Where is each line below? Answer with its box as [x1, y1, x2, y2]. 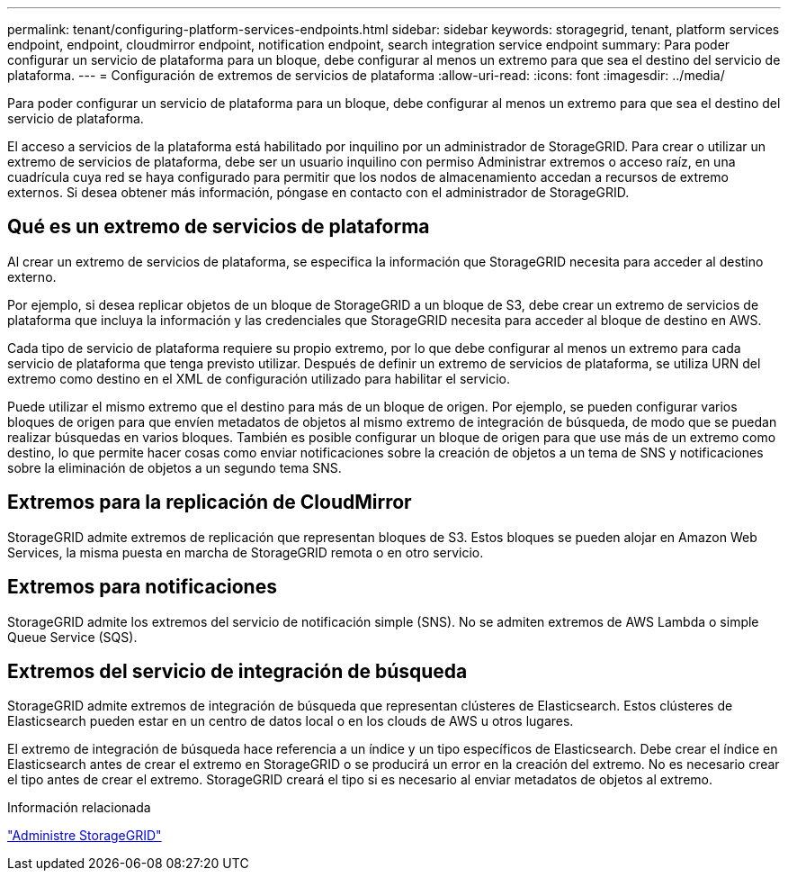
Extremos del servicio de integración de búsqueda [7, 659, 468, 683]
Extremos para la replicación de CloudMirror [7, 491, 412, 514]
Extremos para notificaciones [7, 575, 277, 599]
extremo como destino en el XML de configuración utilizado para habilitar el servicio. [7, 370, 511, 386]
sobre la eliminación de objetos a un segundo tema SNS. [7, 459, 342, 475]
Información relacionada [7, 800, 151, 816]
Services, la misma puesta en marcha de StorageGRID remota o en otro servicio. [7, 544, 484, 560]
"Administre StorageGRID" [7, 828, 162, 844]
